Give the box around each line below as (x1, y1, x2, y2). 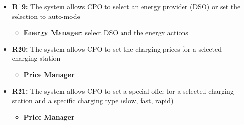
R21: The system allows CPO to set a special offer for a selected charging (12, 86, 234, 96)
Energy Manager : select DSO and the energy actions (23, 27, 188, 37)
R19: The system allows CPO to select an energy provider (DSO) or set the (12, 1, 241, 11)
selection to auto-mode (12, 11, 80, 21)
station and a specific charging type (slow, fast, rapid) (12, 95, 174, 106)
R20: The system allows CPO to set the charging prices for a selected (12, 43, 222, 54)
